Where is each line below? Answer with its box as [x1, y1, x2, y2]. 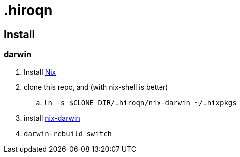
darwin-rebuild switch [24, 129, 112, 138]
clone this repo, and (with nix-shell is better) [24, 82, 168, 91]
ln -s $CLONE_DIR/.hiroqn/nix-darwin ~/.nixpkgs [44, 98, 237, 107]
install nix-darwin [24, 113, 80, 122]
